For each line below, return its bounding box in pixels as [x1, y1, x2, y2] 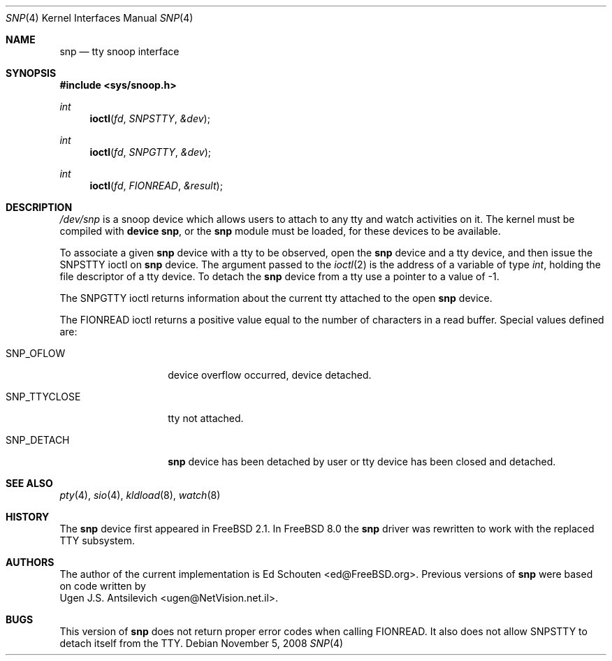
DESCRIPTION [6, 201, 73, 213]
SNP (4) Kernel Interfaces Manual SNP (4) [6, 12, 194, 24]
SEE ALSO [6, 477, 53, 489]
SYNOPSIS [6, 67, 57, 79]
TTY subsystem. [59, 535, 135, 546]
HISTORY [6, 511, 50, 523]
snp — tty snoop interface [59, 45, 180, 57]
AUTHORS [6, 556, 54, 568]
